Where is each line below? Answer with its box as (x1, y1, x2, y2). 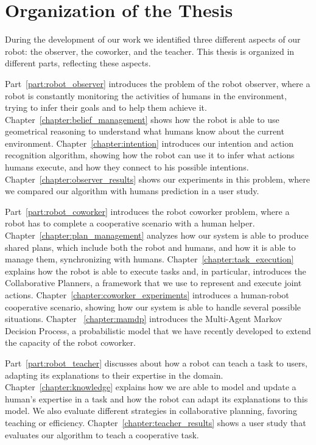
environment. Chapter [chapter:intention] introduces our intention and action (5, 136, 294, 149)
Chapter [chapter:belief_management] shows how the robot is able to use (5, 113, 279, 125)
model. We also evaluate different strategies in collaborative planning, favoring (5, 404, 297, 417)
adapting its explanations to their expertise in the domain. (5, 368, 223, 381)
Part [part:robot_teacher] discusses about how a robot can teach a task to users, (5, 356, 307, 369)
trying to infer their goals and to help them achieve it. (5, 101, 207, 114)
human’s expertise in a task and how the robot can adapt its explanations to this (5, 392, 308, 405)
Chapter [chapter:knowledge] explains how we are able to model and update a (5, 380, 297, 393)
